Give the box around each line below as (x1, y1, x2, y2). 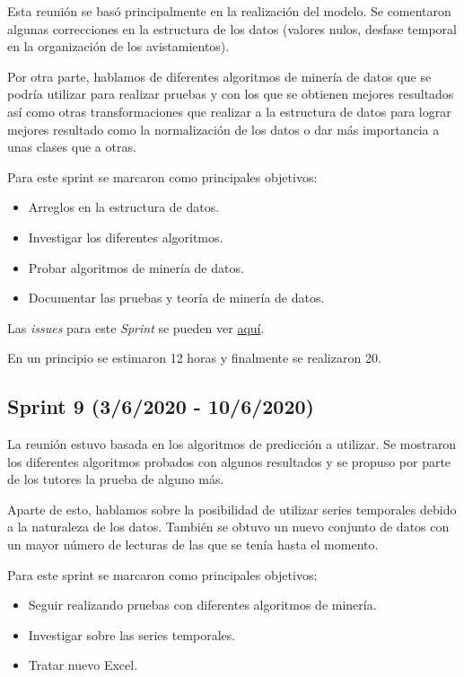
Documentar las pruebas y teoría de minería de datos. (28, 288, 325, 307)
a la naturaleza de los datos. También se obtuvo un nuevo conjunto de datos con (7, 517, 450, 536)
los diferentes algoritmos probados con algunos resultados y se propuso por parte (7, 452, 451, 470)
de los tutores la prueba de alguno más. (7, 470, 224, 488)
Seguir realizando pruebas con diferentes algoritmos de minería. (28, 595, 377, 614)
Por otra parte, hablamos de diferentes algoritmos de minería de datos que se (7, 66, 432, 85)
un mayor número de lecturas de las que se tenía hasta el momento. (7, 535, 379, 554)
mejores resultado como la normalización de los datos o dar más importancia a (7, 119, 440, 138)
